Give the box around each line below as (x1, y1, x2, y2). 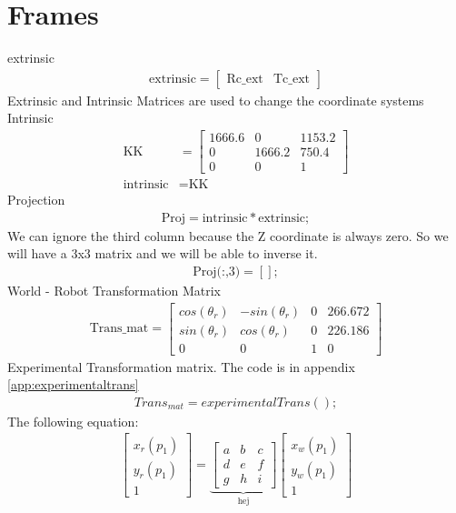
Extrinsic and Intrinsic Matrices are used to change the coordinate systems (7, 90, 424, 109)
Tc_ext (273, 73, 310, 86)
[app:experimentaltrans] (7, 375, 139, 394)
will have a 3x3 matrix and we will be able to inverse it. (7, 244, 318, 263)
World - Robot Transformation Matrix (7, 280, 221, 299)
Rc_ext (226, 73, 263, 86)
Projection (7, 190, 65, 209)
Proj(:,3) (193, 265, 241, 278)
